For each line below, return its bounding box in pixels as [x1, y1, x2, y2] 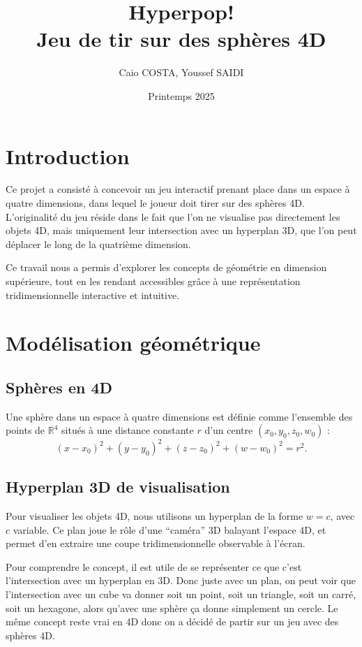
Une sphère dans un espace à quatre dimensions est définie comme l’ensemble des [6, 409, 353, 423]
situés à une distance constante [61, 423, 194, 437]
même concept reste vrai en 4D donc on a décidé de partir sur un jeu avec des [6, 614, 339, 629]
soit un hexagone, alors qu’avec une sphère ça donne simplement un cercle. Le [6, 600, 338, 615]
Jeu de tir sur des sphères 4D [36, 24, 326, 53]
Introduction [6, 141, 130, 170]
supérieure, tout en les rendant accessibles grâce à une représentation [6, 274, 301, 288]
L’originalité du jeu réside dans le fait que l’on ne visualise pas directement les [6, 209, 340, 224]
